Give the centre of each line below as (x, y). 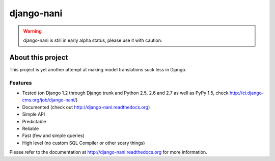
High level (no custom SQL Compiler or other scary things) (84, 143)
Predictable (34, 121)
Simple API (34, 114)
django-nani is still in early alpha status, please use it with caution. (93, 40)
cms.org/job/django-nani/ (49, 100)
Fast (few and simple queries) (53, 136)
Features (21, 83)
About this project (39, 57)
